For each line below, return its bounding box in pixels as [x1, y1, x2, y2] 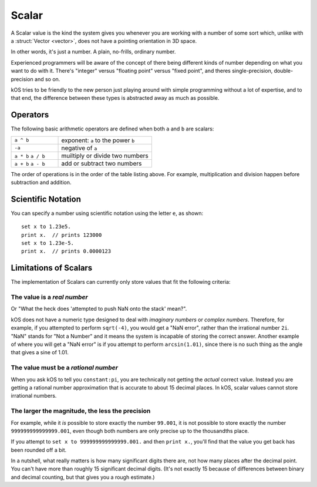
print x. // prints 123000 [21, 231, 102, 238]
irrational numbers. [11, 392, 57, 399]
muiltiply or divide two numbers [61, 152, 149, 160]
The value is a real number [11, 293, 88, 301]
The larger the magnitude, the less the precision [11, 407, 151, 415]
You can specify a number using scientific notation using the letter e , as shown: [11, 209, 204, 217]
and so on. [34, 75, 60, 82]
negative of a [61, 144, 97, 152]
